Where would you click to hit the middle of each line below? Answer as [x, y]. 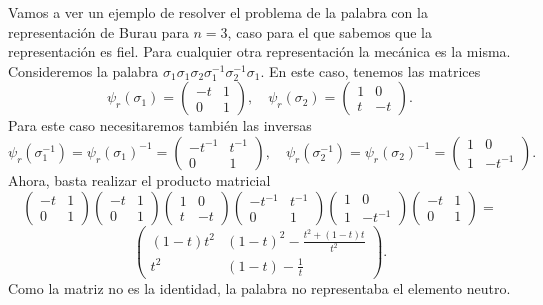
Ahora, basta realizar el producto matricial [139, 179]
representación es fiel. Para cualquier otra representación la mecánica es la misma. [259, 51]
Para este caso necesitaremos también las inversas [160, 125]
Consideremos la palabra [83, 70]
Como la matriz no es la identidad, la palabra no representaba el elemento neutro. [259, 287]
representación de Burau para [98, 31]
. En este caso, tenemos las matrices [370, 70]
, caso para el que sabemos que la [330, 31]
